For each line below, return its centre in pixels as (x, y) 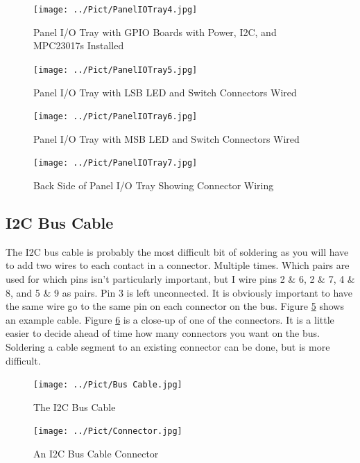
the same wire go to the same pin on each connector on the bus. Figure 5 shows (175, 306)
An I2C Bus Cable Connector (96, 454)
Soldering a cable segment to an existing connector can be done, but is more (168, 346)
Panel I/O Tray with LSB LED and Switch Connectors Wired (165, 92)
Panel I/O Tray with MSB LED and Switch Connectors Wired (166, 138)
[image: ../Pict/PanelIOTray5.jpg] (115, 70)
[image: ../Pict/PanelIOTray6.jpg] (115, 117)
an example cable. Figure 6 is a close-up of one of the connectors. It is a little (170, 319)
